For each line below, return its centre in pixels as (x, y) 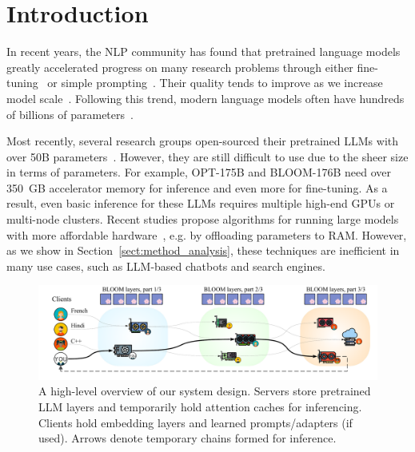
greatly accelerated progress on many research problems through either (180, 67)
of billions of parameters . (70, 114)
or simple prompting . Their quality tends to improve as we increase (215, 83)
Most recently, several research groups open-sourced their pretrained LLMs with (203, 141)
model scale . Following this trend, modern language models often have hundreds (206, 98)
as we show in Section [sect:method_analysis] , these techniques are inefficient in (203, 250)
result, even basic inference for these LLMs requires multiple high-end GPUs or (201, 203)
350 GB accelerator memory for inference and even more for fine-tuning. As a (197, 187)
